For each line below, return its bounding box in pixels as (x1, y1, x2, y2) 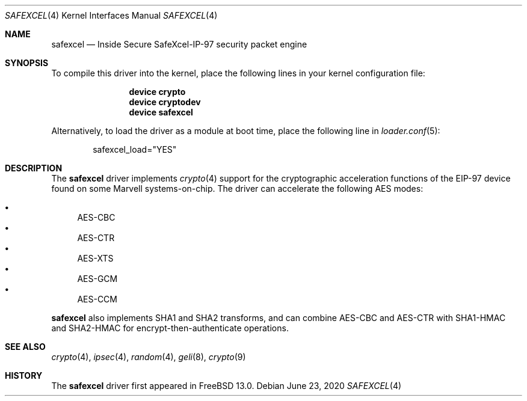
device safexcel (129, 107, 193, 117)
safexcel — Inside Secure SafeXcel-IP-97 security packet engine (51, 39, 307, 49)
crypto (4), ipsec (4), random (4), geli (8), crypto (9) (51, 352, 246, 362)
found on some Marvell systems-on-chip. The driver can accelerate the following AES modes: (51, 183, 424, 194)
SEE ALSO (5, 341, 46, 352)
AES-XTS (77, 253, 114, 263)
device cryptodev (129, 97, 201, 107)
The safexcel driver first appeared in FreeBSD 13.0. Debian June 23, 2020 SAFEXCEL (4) (51, 381, 402, 391)
